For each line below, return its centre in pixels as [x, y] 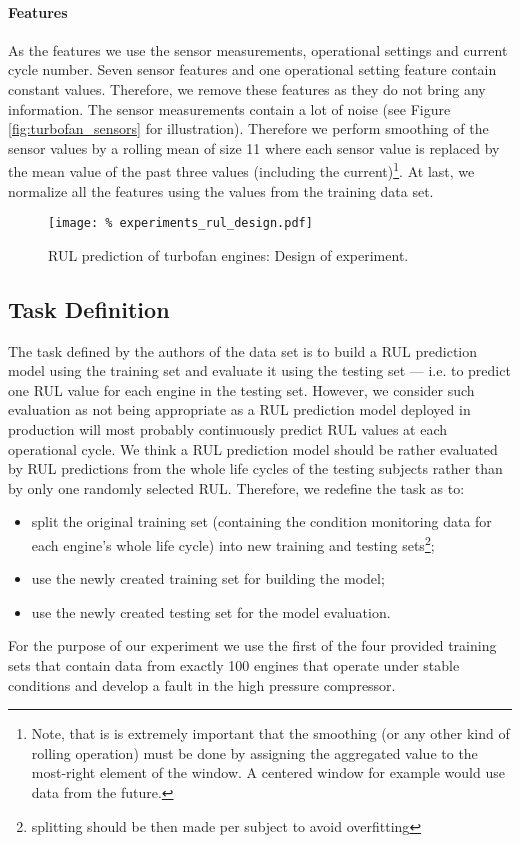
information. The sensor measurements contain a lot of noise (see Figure [229, 108]
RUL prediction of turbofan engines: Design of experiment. [228, 254]
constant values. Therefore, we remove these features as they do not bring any [247, 88]
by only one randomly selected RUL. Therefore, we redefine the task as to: [236, 487]
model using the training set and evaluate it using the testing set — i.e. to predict [259, 370]
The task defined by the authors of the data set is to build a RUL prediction [242, 350]
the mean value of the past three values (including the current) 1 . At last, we [241, 170]
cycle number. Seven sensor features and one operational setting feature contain [252, 69]
